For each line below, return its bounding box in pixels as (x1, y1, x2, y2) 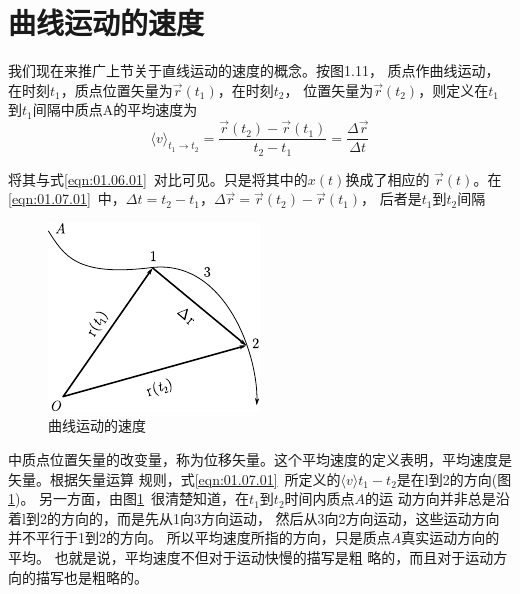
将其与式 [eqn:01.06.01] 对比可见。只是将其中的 (8, 168, 308, 189)
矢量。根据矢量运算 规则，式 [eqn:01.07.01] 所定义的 (8, 468, 341, 489)
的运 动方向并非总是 (365, 488, 496, 509)
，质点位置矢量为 (60, 79, 173, 100)
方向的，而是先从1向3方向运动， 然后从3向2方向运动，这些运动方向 (60, 507, 500, 528)
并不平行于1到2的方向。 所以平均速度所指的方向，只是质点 (8, 527, 391, 548)
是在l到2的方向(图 (396, 468, 512, 489)
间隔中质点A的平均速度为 (32, 99, 198, 120)
